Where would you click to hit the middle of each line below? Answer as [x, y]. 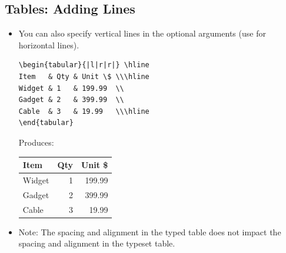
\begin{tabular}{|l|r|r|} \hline [84, 65]
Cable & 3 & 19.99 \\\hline [84, 111]
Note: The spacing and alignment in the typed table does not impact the [150, 231]
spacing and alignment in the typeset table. [97, 243]
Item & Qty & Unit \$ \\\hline [84, 76]
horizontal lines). [49, 45]
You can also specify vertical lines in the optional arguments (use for [142, 33]
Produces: [36, 142]
